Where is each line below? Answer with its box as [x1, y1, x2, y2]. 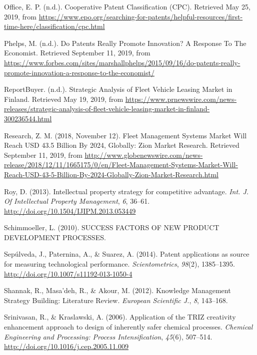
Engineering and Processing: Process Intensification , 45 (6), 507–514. [4, 331, 212, 342]
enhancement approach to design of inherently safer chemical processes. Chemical [4, 322, 253, 332]
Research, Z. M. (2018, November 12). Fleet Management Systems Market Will [4, 130, 247, 140]
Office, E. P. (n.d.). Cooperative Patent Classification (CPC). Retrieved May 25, [4, 1, 250, 11]
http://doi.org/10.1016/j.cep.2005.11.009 [4, 341, 128, 352]
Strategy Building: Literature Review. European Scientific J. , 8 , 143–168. [4, 295, 228, 305]
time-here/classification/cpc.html [4, 21, 105, 31]
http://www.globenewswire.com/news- [84, 149, 203, 160]
